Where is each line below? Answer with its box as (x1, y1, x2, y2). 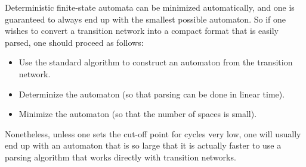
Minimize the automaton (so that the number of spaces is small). (18, 108, 257, 120)
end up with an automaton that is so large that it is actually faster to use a (5, 139, 282, 152)
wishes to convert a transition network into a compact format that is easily (5, 24, 279, 37)
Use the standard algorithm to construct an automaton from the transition (18, 56, 293, 68)
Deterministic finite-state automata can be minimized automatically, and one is (5, 1, 295, 13)
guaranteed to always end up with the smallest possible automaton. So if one (5, 12, 286, 25)
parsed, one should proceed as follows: (5, 36, 144, 48)
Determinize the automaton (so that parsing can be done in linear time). (18, 87, 285, 100)
